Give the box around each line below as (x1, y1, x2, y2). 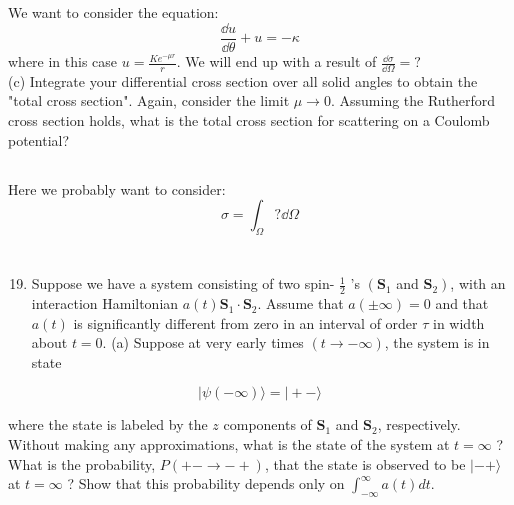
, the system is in (384, 332, 490, 353)
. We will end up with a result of (176, 51, 377, 72)
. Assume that (257, 293, 344, 314)
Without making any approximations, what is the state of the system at (8, 434, 450, 455)
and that (435, 293, 489, 314)
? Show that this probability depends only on (67, 473, 345, 494)
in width (433, 312, 485, 333)
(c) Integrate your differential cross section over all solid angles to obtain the (8, 70, 478, 91)
